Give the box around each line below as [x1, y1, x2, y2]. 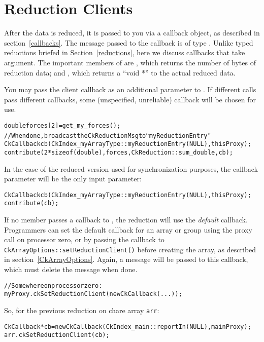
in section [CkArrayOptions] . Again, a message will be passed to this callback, [4, 254, 248, 264]
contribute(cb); [4, 200, 59, 207]
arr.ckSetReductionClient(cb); [4, 331, 110, 339]
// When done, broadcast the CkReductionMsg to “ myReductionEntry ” [4, 129, 211, 140]
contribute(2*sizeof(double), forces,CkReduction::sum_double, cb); [4, 148, 234, 156]
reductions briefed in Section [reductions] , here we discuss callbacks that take [4, 47, 245, 58]
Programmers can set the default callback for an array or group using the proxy [4, 224, 252, 235]
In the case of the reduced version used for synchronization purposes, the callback [4, 163, 258, 174]
